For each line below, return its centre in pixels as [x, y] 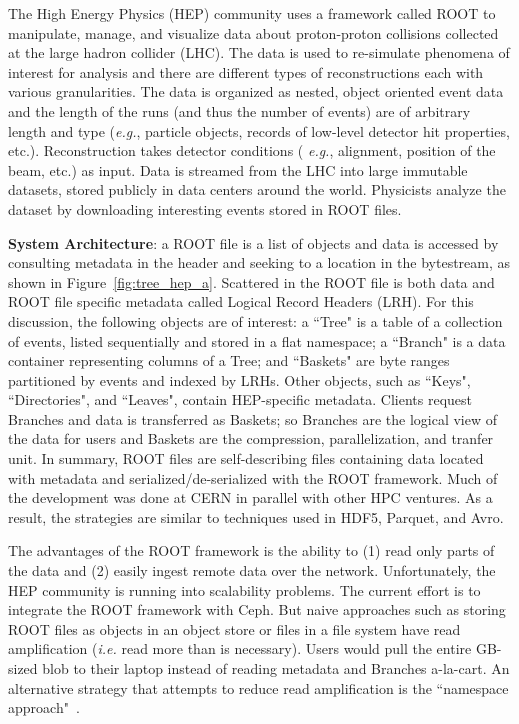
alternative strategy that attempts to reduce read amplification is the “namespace [258, 687]
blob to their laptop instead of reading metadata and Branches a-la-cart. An [276, 668]
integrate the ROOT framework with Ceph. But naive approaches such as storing [257, 609]
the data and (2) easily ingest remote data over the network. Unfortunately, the [252, 570]
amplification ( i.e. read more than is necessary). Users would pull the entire [240, 648]
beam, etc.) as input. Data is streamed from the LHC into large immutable [238, 169]
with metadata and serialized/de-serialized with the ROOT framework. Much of [253, 477]
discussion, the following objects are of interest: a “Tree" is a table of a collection [255, 320]
